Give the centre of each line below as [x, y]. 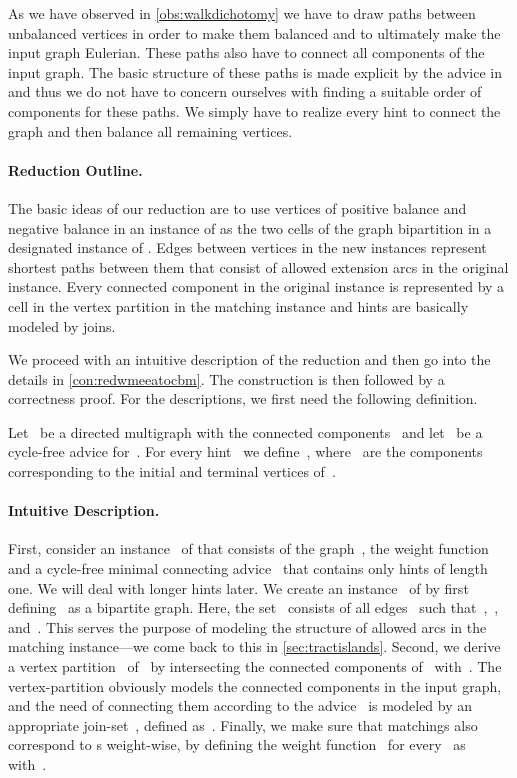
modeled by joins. [62, 325]
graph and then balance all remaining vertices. [150, 130]
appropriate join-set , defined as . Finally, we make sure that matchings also [243, 724]
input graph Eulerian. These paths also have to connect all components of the [246, 52]
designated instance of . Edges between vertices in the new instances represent [247, 247]
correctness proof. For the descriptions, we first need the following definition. [243, 398]
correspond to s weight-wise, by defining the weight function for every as [237, 744]
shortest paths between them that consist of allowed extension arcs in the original [258, 266]
